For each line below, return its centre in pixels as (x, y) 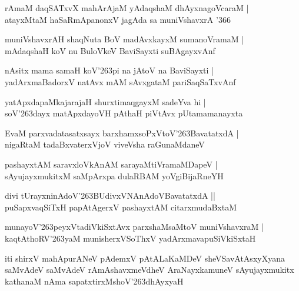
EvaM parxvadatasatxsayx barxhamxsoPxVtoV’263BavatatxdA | (122, 133)
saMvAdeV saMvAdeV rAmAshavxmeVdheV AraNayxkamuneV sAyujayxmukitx (149, 270)
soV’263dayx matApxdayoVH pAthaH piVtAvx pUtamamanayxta (124, 113)
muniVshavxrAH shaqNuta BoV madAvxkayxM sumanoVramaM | (124, 39)
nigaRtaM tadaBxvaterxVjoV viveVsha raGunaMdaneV (105, 144)
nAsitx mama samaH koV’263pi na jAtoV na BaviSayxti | (109, 70)
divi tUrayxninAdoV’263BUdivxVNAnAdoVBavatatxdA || (110, 195)
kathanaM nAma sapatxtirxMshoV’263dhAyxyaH (94, 281)
